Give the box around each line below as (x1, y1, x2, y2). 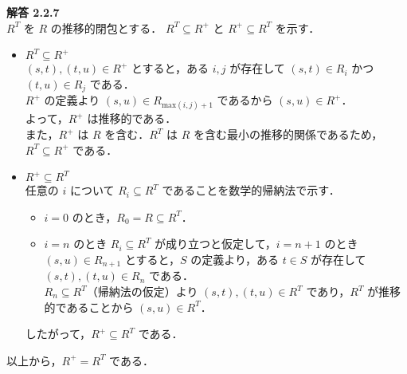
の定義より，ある (190, 250, 279, 267)
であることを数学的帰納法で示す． (162, 182, 340, 199)
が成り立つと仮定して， (155, 235, 276, 252)
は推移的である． (87, 110, 177, 127)
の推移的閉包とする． (50, 19, 162, 36)
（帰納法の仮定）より (86, 283, 198, 300)
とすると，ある (131, 60, 209, 77)
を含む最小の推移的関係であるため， (194, 126, 383, 143)
